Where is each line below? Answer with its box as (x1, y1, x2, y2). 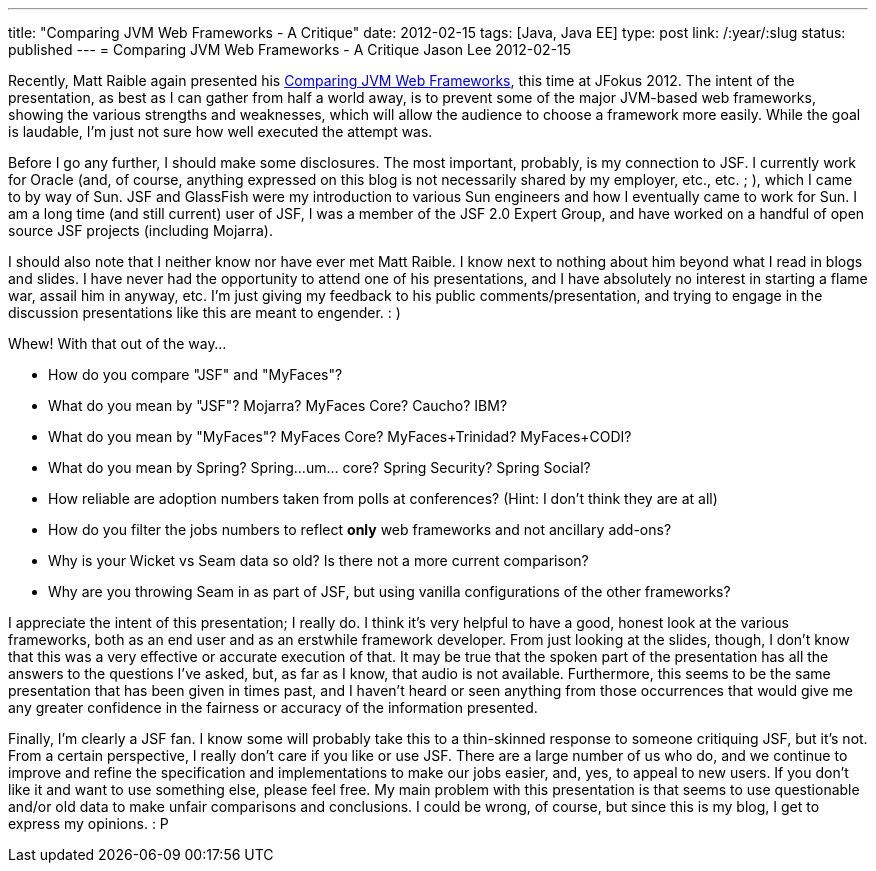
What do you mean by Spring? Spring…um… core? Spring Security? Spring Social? (48, 459, 591, 476)
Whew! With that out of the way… (8, 335, 227, 352)
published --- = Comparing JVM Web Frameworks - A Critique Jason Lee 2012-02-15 (8, 41, 572, 58)
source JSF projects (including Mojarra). (8, 222, 273, 239)
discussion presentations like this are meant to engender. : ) (8, 304, 401, 321)
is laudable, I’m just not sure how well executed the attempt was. (8, 123, 433, 140)
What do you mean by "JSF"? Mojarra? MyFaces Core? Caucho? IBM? (48, 397, 508, 414)
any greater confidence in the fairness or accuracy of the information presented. (8, 699, 538, 716)
